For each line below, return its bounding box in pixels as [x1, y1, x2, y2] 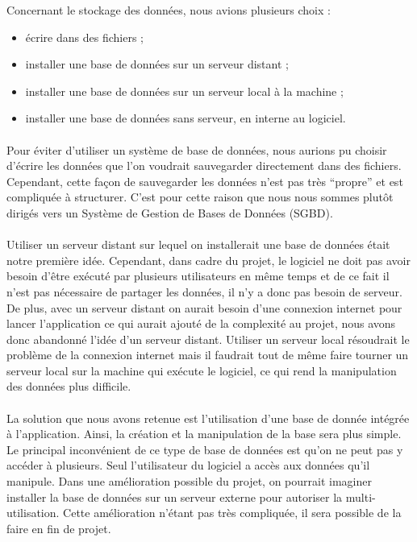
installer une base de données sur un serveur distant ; [25, 56, 289, 72]
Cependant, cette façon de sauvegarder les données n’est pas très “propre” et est [6, 172, 403, 189]
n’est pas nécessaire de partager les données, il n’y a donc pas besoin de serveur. [6, 283, 402, 300]
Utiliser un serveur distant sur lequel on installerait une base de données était [6, 236, 390, 253]
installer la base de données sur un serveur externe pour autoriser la [6, 488, 343, 505]
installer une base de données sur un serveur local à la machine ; [25, 82, 344, 99]
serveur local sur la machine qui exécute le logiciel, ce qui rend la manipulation [6, 362, 397, 379]
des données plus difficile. [6, 378, 131, 395]
